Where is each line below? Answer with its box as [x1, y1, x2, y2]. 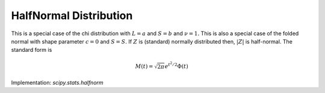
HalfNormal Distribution [11, 9, 133, 22]
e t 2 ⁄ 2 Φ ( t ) [164, 61, 189, 70]
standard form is [11, 46, 52, 54]
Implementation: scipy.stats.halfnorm [11, 79, 104, 86]
